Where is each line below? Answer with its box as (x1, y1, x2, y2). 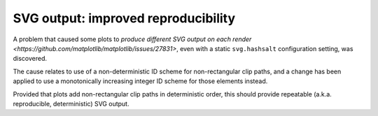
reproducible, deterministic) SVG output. (13, 99, 129, 108)
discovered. (13, 55, 48, 63)
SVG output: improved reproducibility (13, 10, 236, 26)
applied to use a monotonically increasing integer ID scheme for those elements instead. (13, 77, 268, 85)
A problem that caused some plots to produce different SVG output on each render (13, 35, 252, 43)
